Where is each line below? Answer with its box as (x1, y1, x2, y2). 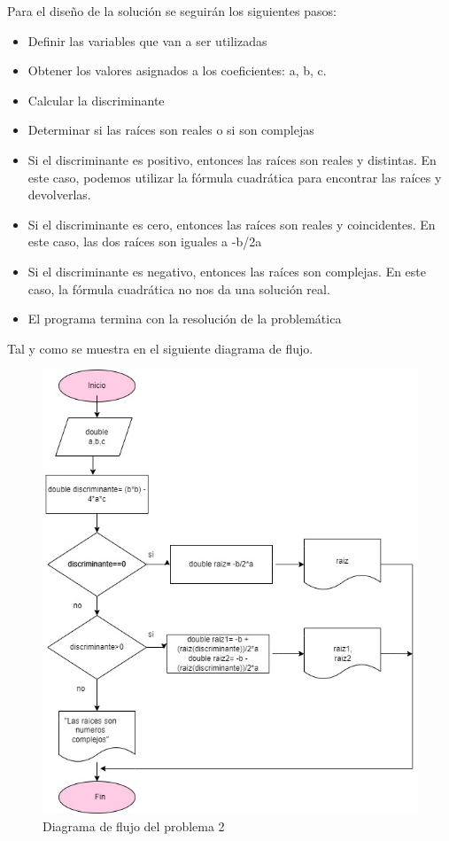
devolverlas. (27, 185, 91, 204)
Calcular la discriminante (27, 90, 165, 109)
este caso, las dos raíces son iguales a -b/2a (27, 232, 262, 251)
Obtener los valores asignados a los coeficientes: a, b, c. (27, 61, 327, 80)
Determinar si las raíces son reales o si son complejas (27, 121, 314, 139)
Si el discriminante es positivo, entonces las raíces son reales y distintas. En (27, 150, 437, 168)
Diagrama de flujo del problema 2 (43, 816, 225, 835)
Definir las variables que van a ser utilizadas (27, 31, 267, 50)
